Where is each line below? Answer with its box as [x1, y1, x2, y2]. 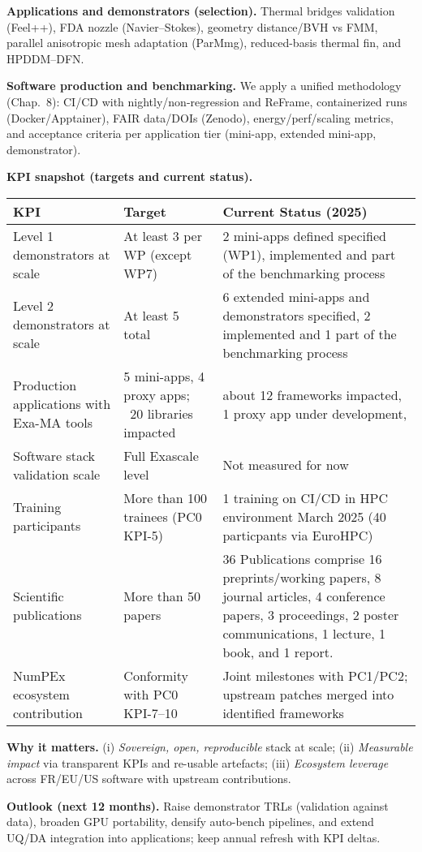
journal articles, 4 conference [222, 586, 385, 605]
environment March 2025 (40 [222, 506, 386, 526]
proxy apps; [123, 385, 190, 404]
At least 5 [123, 305, 179, 325]
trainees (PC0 [123, 506, 202, 526]
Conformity [123, 665, 188, 685]
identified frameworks [222, 703, 344, 722]
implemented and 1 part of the [222, 324, 397, 343]
